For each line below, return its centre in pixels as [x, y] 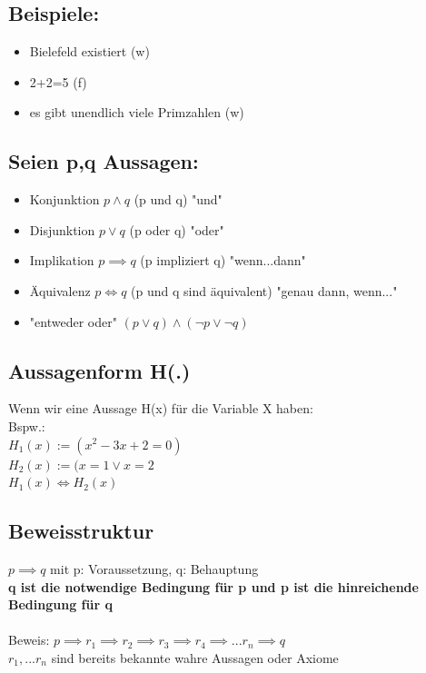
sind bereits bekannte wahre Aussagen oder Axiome [195, 657]
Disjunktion [62, 229]
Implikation [62, 260]
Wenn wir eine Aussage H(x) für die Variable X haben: [161, 408]
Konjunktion [64, 199]
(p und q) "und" [178, 199]
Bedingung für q [60, 604]
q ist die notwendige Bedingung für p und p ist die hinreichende [213, 586]
